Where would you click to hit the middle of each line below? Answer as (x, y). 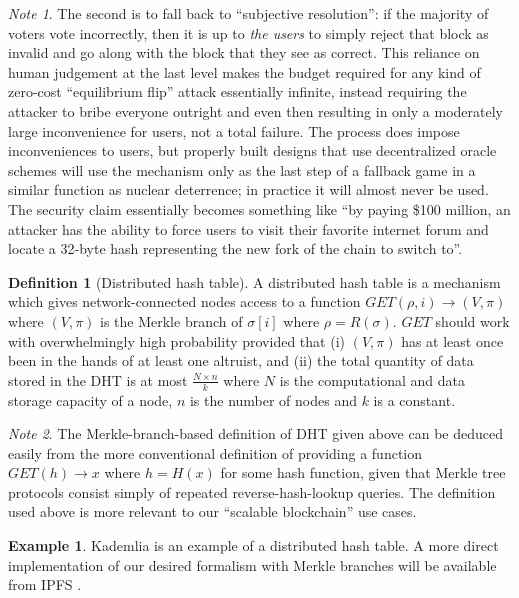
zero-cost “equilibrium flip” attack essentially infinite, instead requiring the (237, 91)
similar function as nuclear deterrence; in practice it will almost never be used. (248, 189)
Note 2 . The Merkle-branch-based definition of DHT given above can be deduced (255, 433)
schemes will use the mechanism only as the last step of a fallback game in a (242, 169)
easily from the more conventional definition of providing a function (215, 452)
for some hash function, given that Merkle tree (363, 472)
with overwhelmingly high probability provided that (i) (176, 340)
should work (472, 320)
